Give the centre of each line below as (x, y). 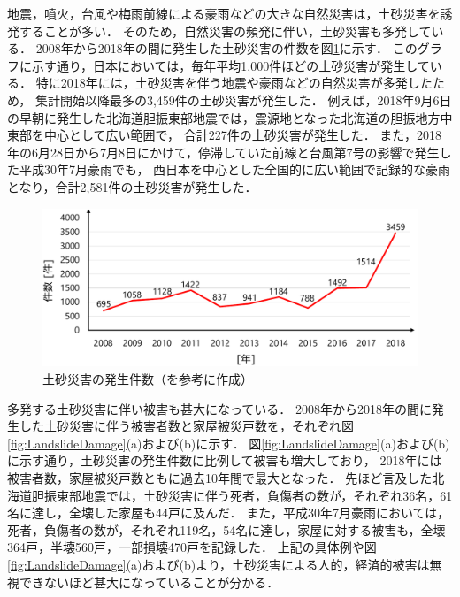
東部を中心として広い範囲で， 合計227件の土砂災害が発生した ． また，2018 (225, 135)
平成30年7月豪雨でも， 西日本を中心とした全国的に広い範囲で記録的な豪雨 (235, 169)
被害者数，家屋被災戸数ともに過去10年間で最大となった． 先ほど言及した (220, 477)
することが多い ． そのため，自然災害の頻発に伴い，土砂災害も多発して (225, 31)
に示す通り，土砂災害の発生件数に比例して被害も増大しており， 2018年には (225, 460)
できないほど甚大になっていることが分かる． (149, 582)
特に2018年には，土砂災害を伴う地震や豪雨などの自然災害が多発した (234, 83)
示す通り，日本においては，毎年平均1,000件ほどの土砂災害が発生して (230, 65)
